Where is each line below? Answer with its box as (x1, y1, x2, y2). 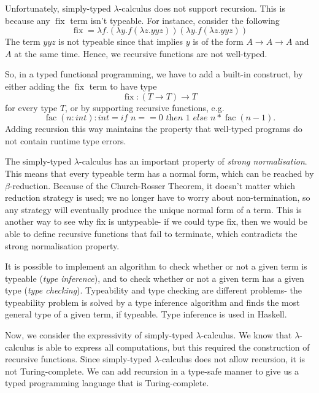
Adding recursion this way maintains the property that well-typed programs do (5, 122, 302, 135)
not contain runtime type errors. (5, 134, 126, 147)
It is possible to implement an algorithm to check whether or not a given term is (5, 260, 307, 273)
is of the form (193, 35, 244, 48)
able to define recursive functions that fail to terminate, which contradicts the (5, 227, 298, 239)
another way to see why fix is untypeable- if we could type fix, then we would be (5, 215, 307, 228)
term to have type (89, 79, 157, 92)
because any (5, 14, 50, 26)
